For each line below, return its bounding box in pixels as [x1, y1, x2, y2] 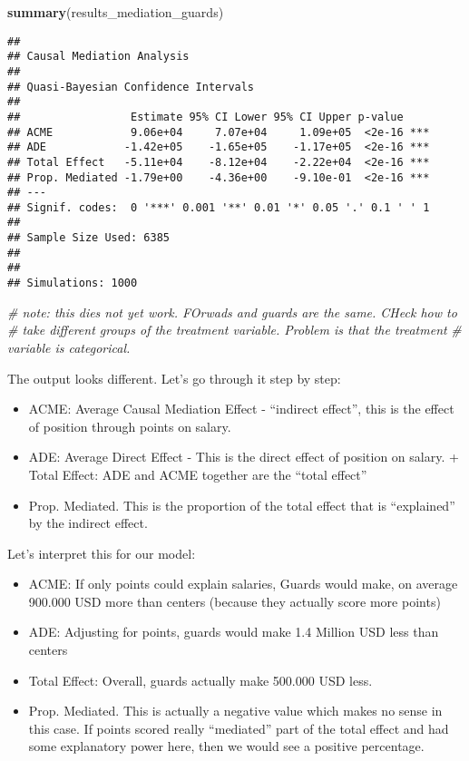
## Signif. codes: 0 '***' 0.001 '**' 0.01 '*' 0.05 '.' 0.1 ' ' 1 [7, 200, 430, 214]
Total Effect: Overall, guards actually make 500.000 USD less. [28, 670, 373, 689]
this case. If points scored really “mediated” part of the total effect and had [28, 718, 449, 737]
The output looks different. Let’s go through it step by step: [7, 368, 341, 387]
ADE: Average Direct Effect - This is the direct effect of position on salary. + [28, 447, 459, 466]
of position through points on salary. [28, 416, 231, 435]
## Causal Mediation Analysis [7, 50, 190, 63]
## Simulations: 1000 [7, 277, 138, 290]
